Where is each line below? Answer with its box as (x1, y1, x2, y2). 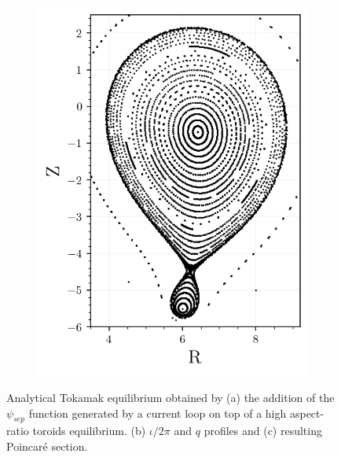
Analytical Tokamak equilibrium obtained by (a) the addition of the (6, 389, 335, 405)
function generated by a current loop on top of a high (28, 404, 287, 421)
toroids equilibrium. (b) (32, 422, 146, 439)
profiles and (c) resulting (203, 422, 322, 439)
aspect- (289, 404, 324, 421)
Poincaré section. (6, 437, 88, 454)
